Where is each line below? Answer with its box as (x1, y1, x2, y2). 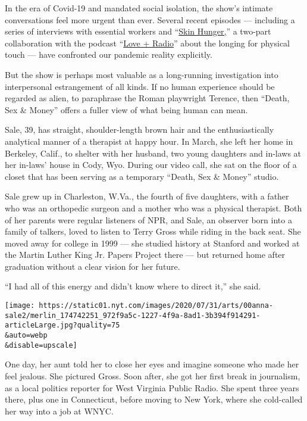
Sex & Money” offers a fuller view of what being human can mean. (5, 103, 248, 116)
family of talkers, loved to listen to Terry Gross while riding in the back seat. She (5, 225, 301, 238)
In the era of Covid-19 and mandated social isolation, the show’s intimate (5, 2, 273, 14)
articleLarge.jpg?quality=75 (5, 321, 120, 330)
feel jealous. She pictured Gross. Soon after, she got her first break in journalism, (5, 369, 300, 382)
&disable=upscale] (5, 341, 77, 350)
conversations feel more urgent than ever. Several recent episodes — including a (5, 13, 295, 26)
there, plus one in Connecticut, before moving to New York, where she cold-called (5, 393, 303, 406)
